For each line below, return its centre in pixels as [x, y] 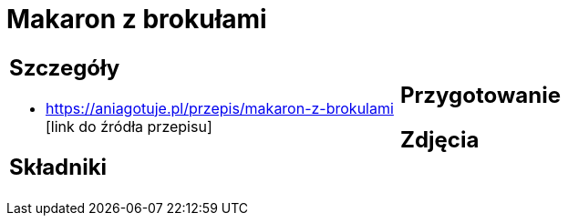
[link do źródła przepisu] [129, 126]
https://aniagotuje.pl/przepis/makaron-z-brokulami [220, 108]
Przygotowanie [480, 95]
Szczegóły [65, 67]
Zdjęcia [440, 139]
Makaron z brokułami [137, 19]
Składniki [58, 167]
